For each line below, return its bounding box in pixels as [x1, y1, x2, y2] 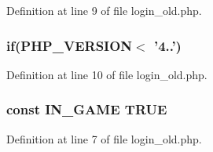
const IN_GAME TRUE [6, 100, 167, 119]
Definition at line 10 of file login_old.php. [6, 66, 207, 82]
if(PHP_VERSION [6, 35, 133, 55]
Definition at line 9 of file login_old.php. [6, 2, 202, 18]
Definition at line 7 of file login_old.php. [6, 130, 202, 147]
